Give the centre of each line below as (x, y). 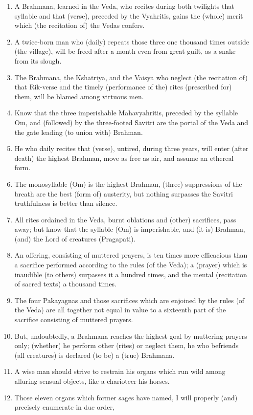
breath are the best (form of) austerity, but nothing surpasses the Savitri (124, 193)
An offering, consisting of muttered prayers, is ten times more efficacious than (131, 255)
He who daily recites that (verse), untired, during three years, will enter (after (131, 148)
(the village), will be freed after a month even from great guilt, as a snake (125, 51)
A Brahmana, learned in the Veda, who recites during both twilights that (124, 6)
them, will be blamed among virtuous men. (79, 96)
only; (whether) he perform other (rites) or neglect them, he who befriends (126, 345)
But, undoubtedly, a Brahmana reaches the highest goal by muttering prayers (131, 336)
